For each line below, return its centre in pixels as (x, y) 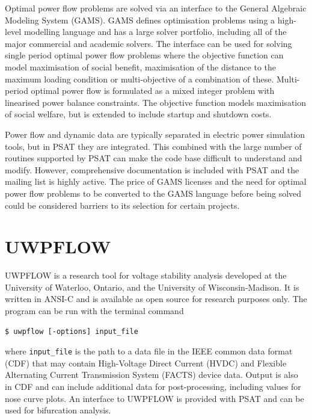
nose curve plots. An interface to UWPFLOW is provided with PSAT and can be (154, 398)
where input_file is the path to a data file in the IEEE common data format (149, 351)
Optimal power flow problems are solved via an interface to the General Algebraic (156, 8)
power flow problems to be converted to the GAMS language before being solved (153, 193)
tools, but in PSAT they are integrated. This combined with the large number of (153, 146)
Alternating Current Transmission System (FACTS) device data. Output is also (151, 375)
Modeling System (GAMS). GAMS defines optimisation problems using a (140, 20)
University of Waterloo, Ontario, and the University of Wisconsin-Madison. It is (152, 287)
